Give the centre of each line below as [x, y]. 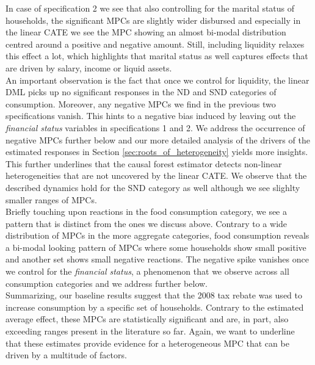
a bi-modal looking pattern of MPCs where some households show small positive [156, 247]
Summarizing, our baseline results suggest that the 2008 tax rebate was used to [154, 295]
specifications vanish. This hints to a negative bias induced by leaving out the [151, 116]
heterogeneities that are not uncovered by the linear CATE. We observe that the [156, 175]
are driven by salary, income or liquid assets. [89, 67]
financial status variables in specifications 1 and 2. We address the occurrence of [155, 127]
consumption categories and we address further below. [107, 283]
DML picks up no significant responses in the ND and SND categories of [141, 92]
